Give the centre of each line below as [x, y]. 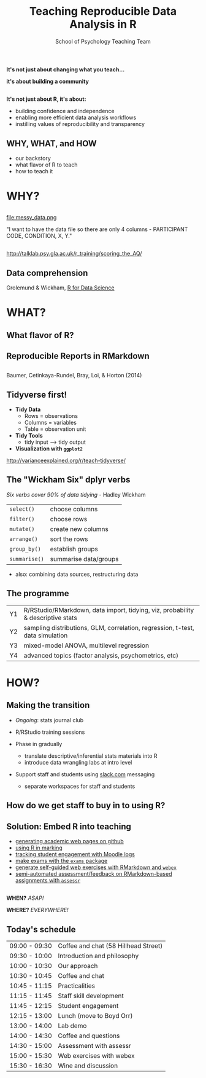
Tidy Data [28, 409]
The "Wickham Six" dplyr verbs [68, 480]
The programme [38, 593]
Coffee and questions [89, 1036]
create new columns [79, 529]
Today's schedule [41, 929]
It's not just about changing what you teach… [66, 69]
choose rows [69, 519]
